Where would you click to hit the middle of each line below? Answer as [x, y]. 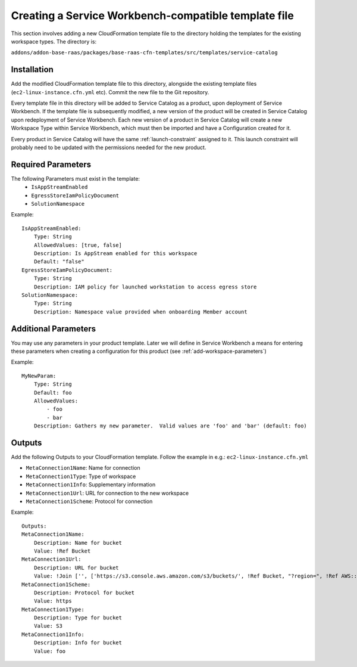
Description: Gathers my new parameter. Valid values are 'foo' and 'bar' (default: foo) [170, 426]
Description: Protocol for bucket [84, 592]
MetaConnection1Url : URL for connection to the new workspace [107, 493]
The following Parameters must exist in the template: [75, 178]
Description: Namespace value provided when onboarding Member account [140, 312]
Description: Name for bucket [78, 543]
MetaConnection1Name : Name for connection [83, 468]
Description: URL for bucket [76, 567]
